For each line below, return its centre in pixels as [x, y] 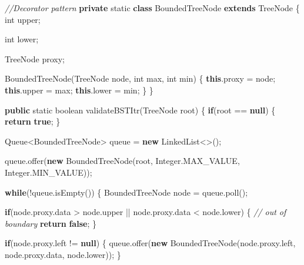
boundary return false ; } [51, 223]
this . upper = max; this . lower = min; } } [79, 90]
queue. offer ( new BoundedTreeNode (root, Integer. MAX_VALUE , [122, 161]
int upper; [23, 19]
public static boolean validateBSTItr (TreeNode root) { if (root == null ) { [140, 110]
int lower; [22, 39]
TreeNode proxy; [35, 58]
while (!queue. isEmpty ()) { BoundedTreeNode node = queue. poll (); [126, 192]
